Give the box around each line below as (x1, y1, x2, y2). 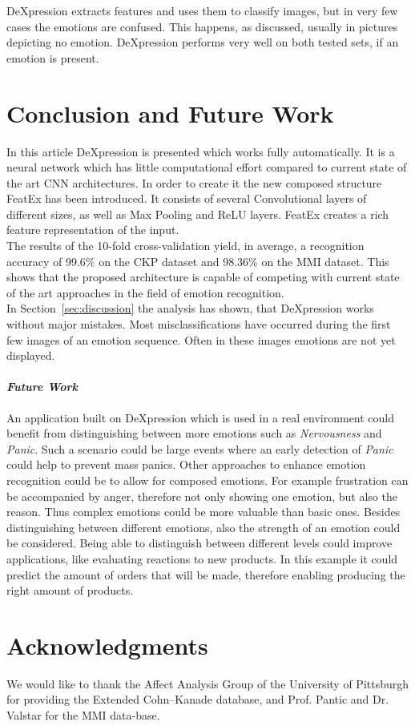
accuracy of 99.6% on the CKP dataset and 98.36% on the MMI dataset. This (6, 252, 389, 269)
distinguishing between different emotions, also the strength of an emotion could (6, 518, 401, 535)
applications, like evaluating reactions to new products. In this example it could (6, 550, 398, 567)
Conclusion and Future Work (6, 96, 334, 129)
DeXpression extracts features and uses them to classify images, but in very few (6, 2, 398, 18)
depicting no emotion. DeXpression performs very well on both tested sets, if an (6, 34, 399, 50)
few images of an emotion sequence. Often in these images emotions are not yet (6, 331, 396, 348)
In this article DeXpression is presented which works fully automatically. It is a (6, 143, 395, 159)
